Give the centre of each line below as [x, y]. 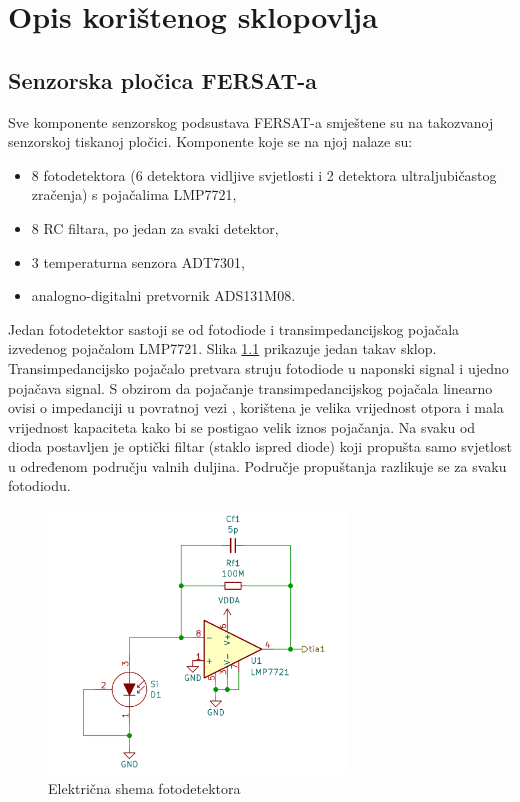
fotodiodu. [39, 485]
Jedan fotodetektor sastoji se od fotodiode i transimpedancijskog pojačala [234, 328]
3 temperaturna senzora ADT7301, [138, 261]
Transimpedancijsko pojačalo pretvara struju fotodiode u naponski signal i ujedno [258, 367]
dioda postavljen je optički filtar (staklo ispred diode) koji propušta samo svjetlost [260, 446]
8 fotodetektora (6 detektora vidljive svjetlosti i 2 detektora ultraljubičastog [264, 174]
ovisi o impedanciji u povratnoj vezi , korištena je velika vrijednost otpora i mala [256, 407]
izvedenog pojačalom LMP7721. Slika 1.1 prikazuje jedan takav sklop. [222, 348]
